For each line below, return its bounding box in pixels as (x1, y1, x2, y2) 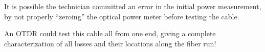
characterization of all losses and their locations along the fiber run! (4, 38, 216, 48)
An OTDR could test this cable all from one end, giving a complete (4, 28, 216, 39)
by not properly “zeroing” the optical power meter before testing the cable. (4, 11, 239, 21)
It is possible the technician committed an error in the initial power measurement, (4, 1, 261, 11)
